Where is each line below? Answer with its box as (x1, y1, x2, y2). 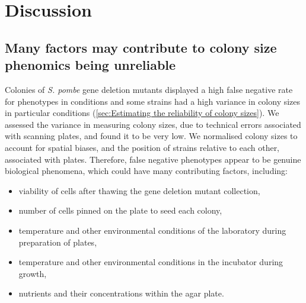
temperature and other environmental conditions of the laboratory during (18, 224, 286, 236)
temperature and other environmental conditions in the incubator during (18, 256, 283, 268)
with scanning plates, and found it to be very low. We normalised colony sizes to (5, 130, 298, 142)
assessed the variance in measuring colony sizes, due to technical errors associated (5, 118, 301, 130)
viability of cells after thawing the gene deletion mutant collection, (18, 184, 260, 196)
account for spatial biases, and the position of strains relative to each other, (5, 141, 280, 153)
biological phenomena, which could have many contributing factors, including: (5, 165, 288, 177)
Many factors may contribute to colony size (5, 38, 277, 56)
